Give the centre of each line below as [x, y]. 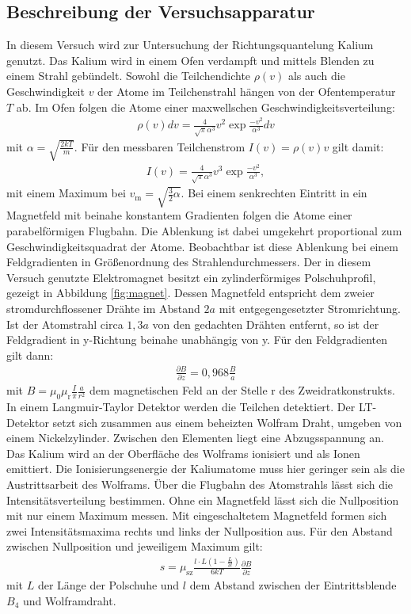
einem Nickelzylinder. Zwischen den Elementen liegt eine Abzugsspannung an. [195, 438]
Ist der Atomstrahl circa [65, 324]
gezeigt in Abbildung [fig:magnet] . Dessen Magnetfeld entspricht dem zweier [190, 293]
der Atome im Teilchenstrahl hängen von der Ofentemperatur [247, 91]
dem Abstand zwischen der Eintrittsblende [293, 585]
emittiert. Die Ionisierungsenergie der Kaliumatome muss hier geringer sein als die [205, 469]
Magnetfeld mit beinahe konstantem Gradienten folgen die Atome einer [179, 215]
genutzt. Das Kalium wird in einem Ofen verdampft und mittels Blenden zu [190, 60]
